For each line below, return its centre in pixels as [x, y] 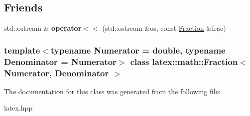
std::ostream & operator [43, 28]
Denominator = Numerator [60, 61]
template [22, 50]
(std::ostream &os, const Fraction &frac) [164, 28]
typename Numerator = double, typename [138, 50]
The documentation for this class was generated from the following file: [112, 91]
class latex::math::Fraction [184, 61]
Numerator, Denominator [57, 73]
